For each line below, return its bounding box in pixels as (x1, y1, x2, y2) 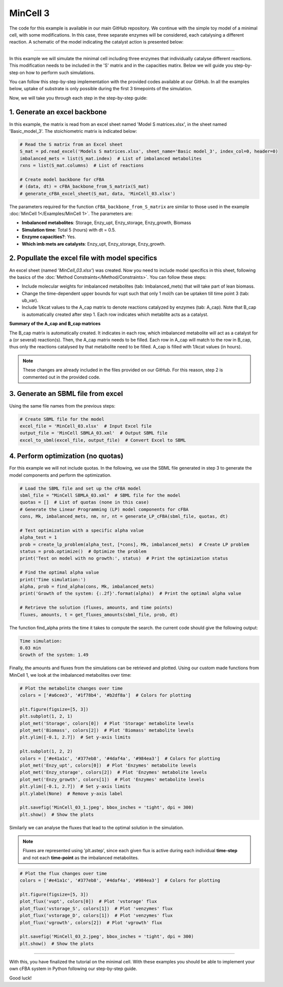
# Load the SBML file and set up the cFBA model (19, 485, 141, 491)
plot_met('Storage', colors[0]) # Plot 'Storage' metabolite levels (19, 720, 194, 726)
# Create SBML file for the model (19, 416, 104, 422)
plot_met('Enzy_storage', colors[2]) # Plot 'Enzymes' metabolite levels (19, 769, 207, 775)
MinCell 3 (9, 8, 50, 19)
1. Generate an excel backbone (9, 108, 107, 116)
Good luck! (9, 975, 32, 981)
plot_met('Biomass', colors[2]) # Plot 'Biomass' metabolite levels (19, 727, 194, 733)
